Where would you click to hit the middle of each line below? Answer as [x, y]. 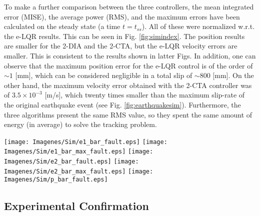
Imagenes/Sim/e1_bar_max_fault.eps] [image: [79, 152]
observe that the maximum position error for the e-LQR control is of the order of [128, 65]
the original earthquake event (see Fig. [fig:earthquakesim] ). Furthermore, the [122, 104]
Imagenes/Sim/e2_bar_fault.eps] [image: [71, 162]
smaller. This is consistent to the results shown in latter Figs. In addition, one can [130, 55]
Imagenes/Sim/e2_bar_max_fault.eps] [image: [79, 171]
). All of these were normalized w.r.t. [198, 26]
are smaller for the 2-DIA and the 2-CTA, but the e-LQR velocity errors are [121, 46]
